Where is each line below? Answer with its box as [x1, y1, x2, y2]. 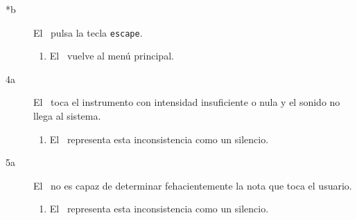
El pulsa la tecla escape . [33, 25, 143, 39]
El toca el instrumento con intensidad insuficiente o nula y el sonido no [33, 95, 340, 109]
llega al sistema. [33, 109, 101, 123]
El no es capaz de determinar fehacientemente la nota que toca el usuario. [33, 178, 352, 192]
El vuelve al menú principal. [49, 48, 174, 63]
